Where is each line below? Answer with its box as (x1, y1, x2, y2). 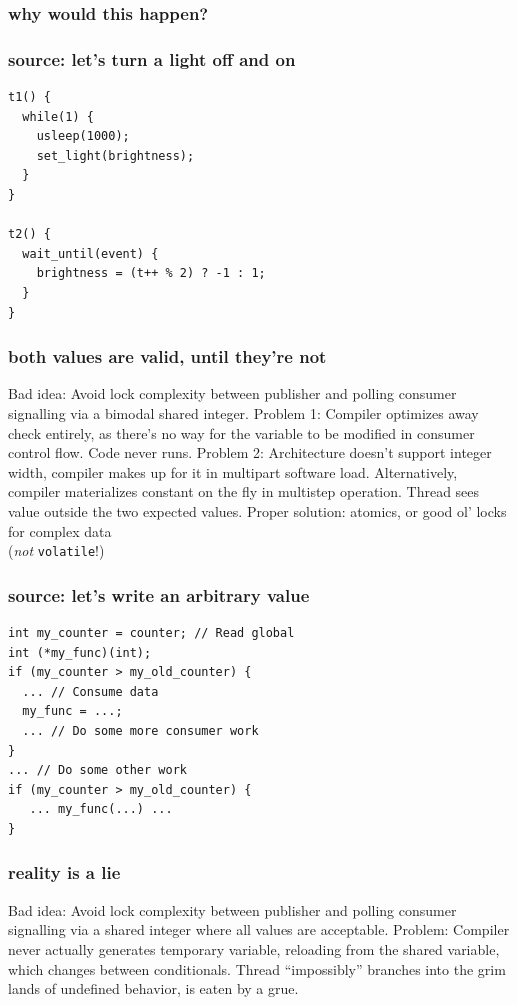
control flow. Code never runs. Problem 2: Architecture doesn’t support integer (8, 442, 492, 463)
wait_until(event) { (22, 246, 159, 261)
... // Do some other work (8, 763, 187, 778)
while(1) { (22, 109, 94, 124)
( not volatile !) (8, 540, 105, 561)
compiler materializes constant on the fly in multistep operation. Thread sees (8, 481, 480, 502)
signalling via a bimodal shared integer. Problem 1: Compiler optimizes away (8, 403, 479, 423)
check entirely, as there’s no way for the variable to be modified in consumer (8, 422, 475, 443)
